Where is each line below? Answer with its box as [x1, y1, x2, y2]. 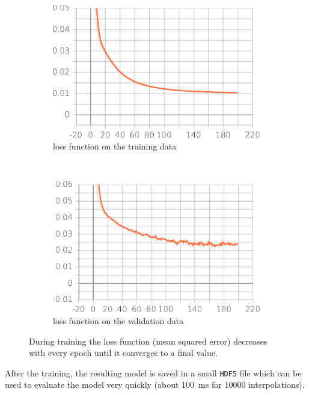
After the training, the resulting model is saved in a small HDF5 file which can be [5, 366, 302, 379]
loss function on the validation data [53, 314, 184, 327]
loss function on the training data [53, 140, 177, 152]
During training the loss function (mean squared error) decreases [29, 334, 268, 347]
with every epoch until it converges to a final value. [29, 346, 218, 359]
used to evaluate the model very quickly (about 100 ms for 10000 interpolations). [5, 378, 305, 391]
